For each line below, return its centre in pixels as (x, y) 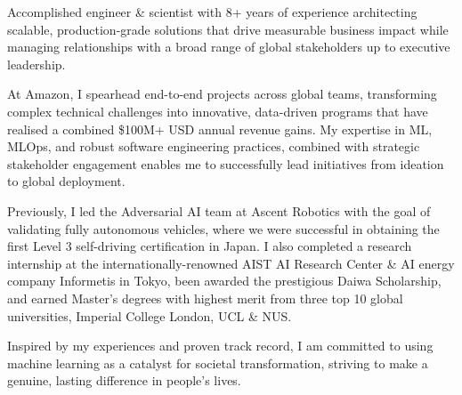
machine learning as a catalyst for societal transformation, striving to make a (218, 363)
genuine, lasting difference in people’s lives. (124, 380)
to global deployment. (66, 181)
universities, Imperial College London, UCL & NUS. (150, 315)
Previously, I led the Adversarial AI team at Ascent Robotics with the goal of (219, 210)
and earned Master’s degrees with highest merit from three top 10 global (205, 298)
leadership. (36, 64)
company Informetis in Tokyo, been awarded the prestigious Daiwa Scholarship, (224, 281)
